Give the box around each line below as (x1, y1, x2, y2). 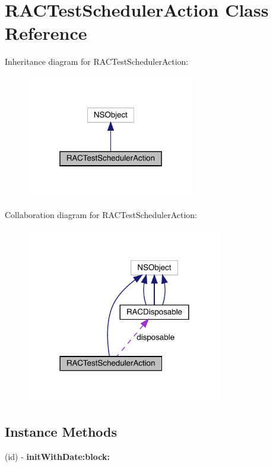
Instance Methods (5, 422, 117, 441)
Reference (5, 21, 87, 45)
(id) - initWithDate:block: (5, 450, 110, 463)
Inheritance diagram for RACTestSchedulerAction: (5, 55, 189, 68)
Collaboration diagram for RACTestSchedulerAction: (5, 208, 198, 220)
